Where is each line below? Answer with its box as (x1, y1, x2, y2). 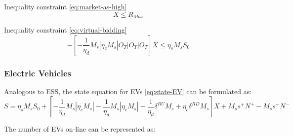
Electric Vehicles (4, 67, 72, 79)
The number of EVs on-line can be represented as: (4, 124, 156, 134)
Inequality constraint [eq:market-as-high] (4, 1, 127, 11)
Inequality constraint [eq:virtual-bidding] (4, 25, 127, 35)
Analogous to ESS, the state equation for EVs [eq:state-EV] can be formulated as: (4, 86, 252, 96)
